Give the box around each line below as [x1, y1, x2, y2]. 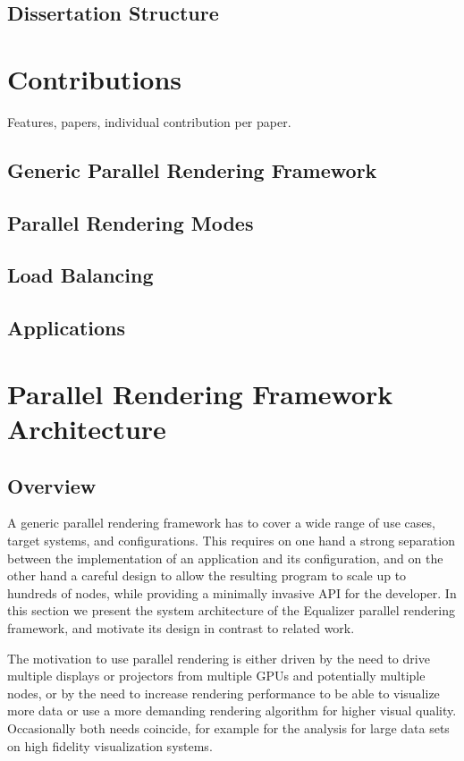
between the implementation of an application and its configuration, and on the [7, 548, 443, 567]
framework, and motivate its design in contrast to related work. [7, 618, 355, 637]
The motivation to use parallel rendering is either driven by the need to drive [7, 648, 430, 667]
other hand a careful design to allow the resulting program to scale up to [7, 566, 407, 585]
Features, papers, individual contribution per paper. [7, 112, 291, 131]
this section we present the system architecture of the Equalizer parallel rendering [7, 601, 455, 620]
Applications [7, 314, 126, 342]
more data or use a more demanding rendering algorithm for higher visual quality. [7, 701, 457, 720]
